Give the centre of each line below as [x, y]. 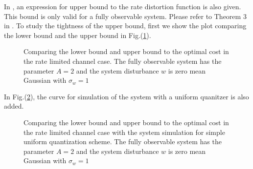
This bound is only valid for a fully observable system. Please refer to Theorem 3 [125, 16]
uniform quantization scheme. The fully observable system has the [123, 141]
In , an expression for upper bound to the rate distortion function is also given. [123, 6]
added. [14, 106]
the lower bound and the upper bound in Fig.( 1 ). [78, 35]
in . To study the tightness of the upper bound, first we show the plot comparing [125, 26]
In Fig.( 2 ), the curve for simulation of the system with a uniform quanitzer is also [126, 96]
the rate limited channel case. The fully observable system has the [123, 61]
